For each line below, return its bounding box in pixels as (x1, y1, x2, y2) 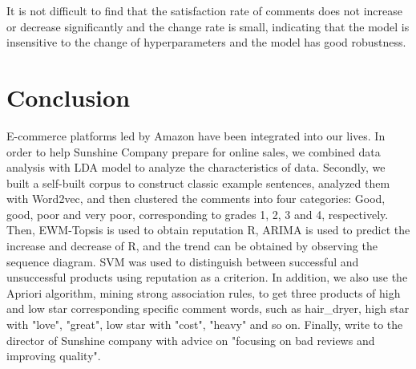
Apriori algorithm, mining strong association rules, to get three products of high (6, 284, 401, 301)
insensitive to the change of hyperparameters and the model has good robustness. (6, 34, 406, 51)
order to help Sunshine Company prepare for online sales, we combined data (6, 143, 381, 160)
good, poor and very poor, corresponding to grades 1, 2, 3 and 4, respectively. (6, 205, 389, 222)
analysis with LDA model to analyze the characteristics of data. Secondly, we (6, 159, 386, 176)
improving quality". (6, 347, 101, 364)
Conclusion (6, 80, 131, 113)
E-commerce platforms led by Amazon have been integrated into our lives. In (6, 127, 386, 144)
